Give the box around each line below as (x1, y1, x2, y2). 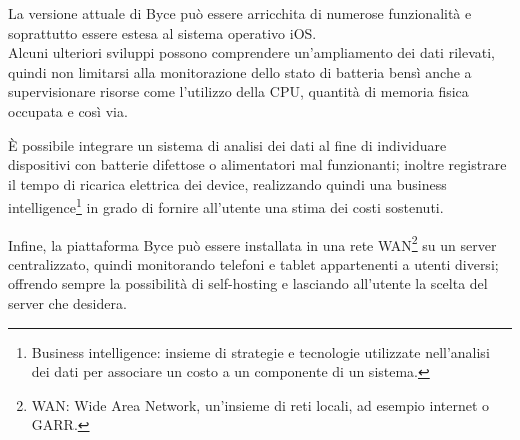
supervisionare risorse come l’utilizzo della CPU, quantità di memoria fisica (8, 81, 469, 102)
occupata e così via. (8, 100, 128, 121)
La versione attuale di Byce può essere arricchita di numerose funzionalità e (8, 3, 472, 23)
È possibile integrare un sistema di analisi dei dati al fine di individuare (8, 134, 447, 155)
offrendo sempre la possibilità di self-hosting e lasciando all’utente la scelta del (8, 273, 488, 294)
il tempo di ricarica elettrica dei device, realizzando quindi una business (8, 173, 447, 194)
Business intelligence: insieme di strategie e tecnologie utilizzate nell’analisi (31, 341, 490, 362)
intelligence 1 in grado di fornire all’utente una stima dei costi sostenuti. (8, 194, 444, 217)
